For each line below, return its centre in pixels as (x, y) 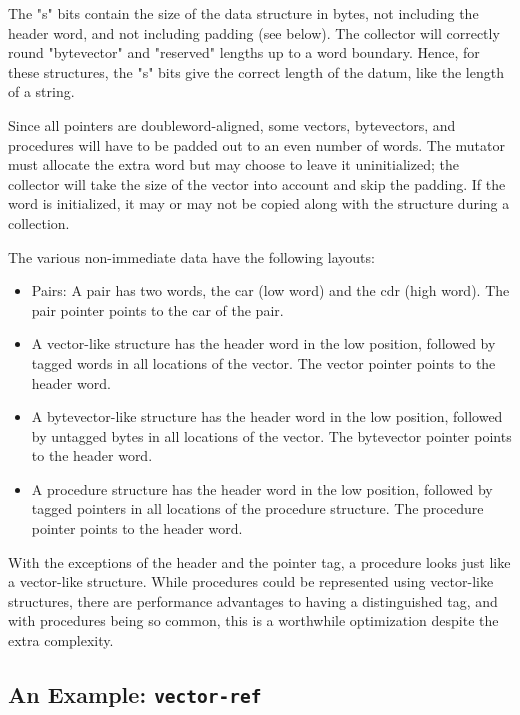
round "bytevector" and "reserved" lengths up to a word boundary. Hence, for (244, 52)
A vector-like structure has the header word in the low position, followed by (263, 343)
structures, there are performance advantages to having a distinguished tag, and (253, 600)
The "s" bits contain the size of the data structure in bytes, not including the (243, 13)
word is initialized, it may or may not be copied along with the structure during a (259, 203)
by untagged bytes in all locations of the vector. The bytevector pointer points (271, 435)
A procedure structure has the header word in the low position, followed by (262, 488)
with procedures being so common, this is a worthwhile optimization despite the (253, 620)
